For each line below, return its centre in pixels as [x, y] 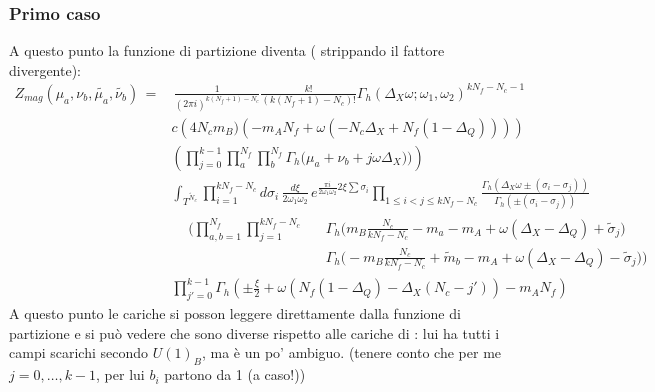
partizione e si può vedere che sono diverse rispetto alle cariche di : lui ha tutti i [254, 332]
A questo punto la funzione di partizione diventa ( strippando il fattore [227, 50]
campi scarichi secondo [79, 352]
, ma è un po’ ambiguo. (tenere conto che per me [351, 352]
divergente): [45, 69]
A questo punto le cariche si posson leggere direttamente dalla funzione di [235, 313]
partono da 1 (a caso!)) [235, 374]
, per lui [120, 374]
